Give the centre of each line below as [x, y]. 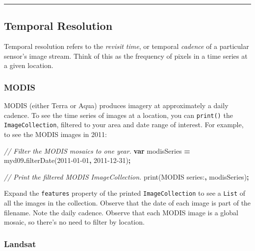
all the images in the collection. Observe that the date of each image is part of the [127, 203]
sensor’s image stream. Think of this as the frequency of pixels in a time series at [126, 56]
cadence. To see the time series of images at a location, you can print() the [118, 115]
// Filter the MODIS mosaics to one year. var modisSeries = [97, 150]
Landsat [20, 243]
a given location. [29, 65]
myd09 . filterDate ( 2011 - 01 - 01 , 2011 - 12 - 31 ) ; [67, 160]
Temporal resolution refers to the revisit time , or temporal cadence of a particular [127, 46]
